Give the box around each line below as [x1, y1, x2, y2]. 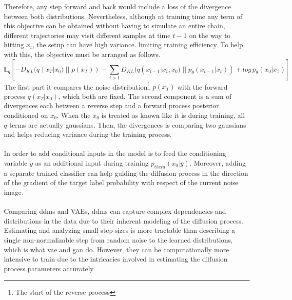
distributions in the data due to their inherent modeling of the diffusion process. [4, 215, 243, 225]
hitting [4, 39, 24, 50]
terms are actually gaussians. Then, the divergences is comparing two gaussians [9, 119, 246, 130]
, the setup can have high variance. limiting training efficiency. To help [32, 39, 243, 50]
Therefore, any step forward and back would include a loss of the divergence [4, 1, 231, 11]
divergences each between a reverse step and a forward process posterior [4, 100, 219, 111]
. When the [57, 110, 91, 120]
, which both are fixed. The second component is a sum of [58, 91, 232, 101]
